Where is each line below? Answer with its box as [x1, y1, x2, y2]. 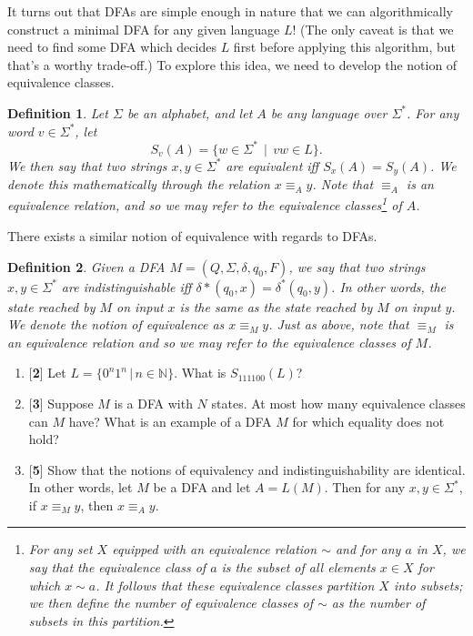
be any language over [270, 103, 387, 122]
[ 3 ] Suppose [28, 393, 94, 412]
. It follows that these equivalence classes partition [96, 575, 375, 594]
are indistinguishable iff [61, 277, 192, 296]
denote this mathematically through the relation [7, 175, 270, 194]
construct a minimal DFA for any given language [7, 19, 280, 38]
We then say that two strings [7, 156, 167, 175]
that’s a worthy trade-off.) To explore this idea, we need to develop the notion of [7, 55, 458, 74]
